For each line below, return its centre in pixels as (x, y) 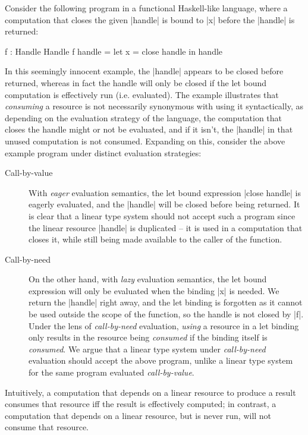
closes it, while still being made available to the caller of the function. (155, 239)
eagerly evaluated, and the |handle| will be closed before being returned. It (164, 204)
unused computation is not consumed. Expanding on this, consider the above (145, 141)
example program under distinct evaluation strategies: (103, 152)
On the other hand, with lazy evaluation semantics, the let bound (148, 279)
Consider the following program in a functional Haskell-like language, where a (146, 8)
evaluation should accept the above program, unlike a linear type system (161, 360)
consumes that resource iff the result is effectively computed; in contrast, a (141, 404)
